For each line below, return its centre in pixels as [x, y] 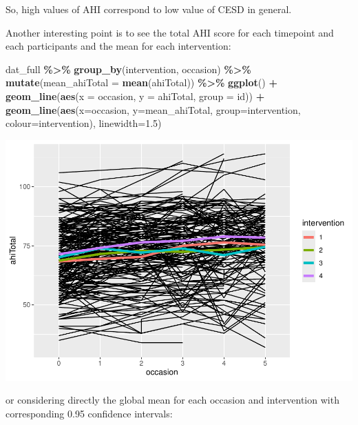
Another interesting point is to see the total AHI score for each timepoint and [170, 32]
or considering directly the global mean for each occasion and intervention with [172, 400]
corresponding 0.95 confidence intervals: [89, 413]
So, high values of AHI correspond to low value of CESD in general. [149, 9]
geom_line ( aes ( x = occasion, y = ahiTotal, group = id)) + [135, 96]
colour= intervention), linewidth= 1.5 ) [84, 123]
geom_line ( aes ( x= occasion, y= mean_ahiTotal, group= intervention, [153, 109]
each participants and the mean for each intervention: [118, 46]
